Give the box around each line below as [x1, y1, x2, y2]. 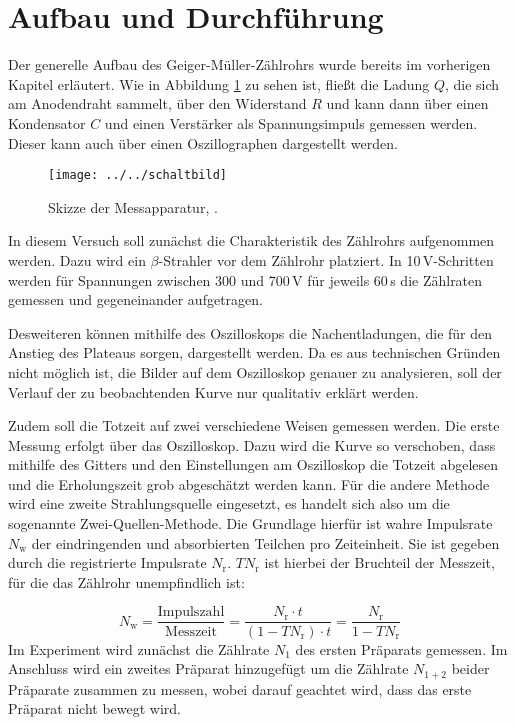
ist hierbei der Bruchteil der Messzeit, [264, 552, 495, 573]
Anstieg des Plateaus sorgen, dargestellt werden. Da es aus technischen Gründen [8, 342, 501, 363]
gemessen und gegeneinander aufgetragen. [8, 289, 263, 310]
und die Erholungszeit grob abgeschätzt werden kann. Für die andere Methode [8, 473, 490, 494]
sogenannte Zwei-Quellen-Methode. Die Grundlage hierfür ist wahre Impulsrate [8, 513, 493, 534]
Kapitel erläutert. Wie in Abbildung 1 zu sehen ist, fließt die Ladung [8, 73, 430, 94]
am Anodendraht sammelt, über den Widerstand [8, 93, 307, 114]
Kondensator [8, 112, 86, 133]
